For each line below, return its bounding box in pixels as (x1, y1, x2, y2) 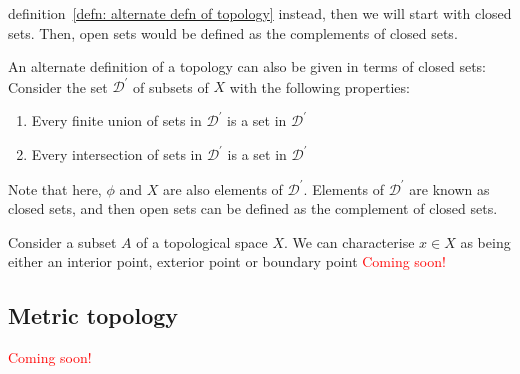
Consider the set (8, 76, 108, 97)
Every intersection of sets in (31, 144, 203, 165)
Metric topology (8, 300, 179, 331)
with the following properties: (229, 76, 410, 97)
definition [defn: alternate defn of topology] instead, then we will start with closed (8, 3, 512, 23)
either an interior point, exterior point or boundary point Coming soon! (8, 251, 446, 272)
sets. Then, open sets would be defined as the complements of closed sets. (8, 22, 458, 43)
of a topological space (136, 231, 268, 252)
